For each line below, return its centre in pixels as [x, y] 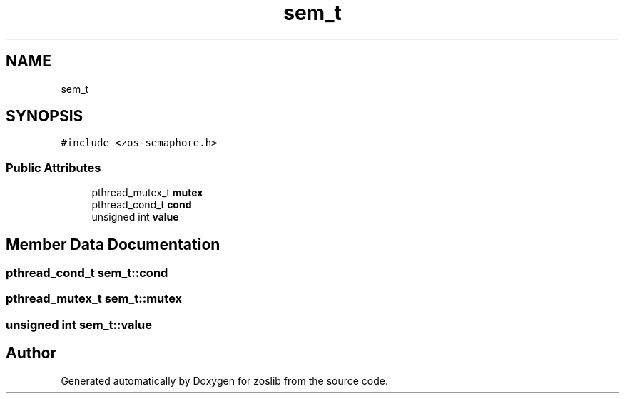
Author [31, 353]
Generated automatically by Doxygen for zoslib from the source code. [224, 380]
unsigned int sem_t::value [79, 324]
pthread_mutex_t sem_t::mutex [94, 299]
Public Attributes [54, 167]
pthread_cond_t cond [142, 205]
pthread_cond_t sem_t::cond [87, 273]
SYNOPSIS [45, 116]
